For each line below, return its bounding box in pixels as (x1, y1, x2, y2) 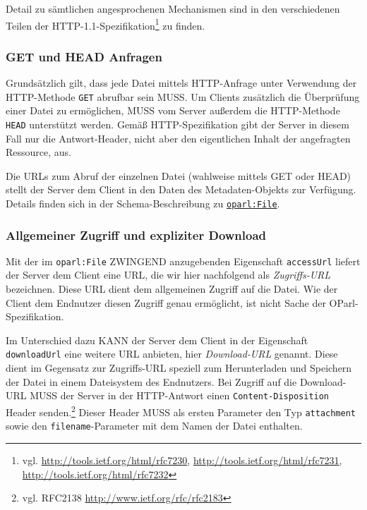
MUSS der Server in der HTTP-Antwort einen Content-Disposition (30, 388, 330, 403)
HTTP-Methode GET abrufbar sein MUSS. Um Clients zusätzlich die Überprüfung (6, 89, 360, 104)
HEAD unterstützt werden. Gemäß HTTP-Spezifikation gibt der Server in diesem (6, 116, 349, 131)
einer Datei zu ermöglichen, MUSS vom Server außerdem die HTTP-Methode (6, 103, 340, 118)
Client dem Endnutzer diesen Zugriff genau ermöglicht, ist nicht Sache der (6, 295, 326, 310)
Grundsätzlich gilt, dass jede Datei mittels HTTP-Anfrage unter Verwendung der (6, 75, 357, 90)
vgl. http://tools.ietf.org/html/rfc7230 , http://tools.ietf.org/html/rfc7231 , (22, 452, 342, 467)
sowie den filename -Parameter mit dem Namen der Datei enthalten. (6, 418, 303, 433)
